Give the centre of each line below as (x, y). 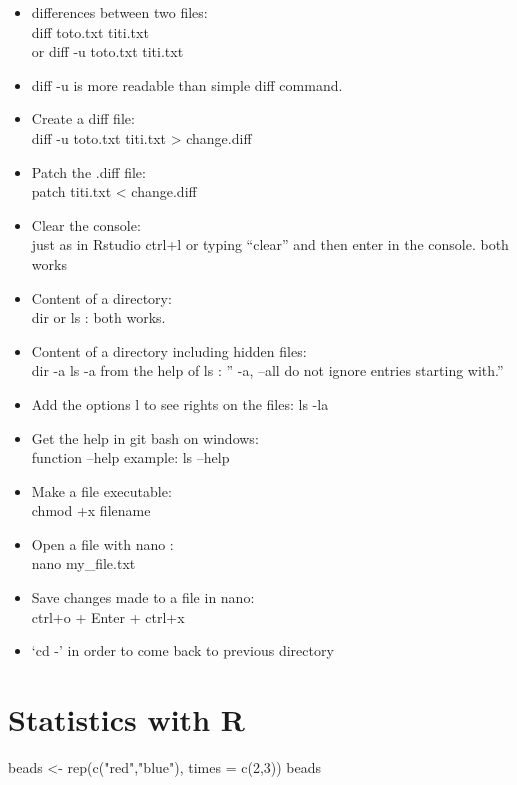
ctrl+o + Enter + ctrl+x (108, 616)
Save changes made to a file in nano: (143, 597)
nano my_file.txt (83, 563)
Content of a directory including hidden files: (169, 350)
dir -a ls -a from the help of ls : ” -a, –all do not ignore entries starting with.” (267, 370)
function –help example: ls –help (130, 457)
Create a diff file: (83, 118)
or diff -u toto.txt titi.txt (107, 51)
